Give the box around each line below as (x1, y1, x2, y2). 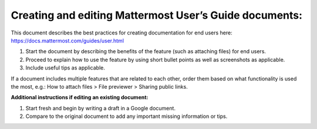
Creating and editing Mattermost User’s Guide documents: (11, 9, 302, 22)
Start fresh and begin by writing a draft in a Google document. (25, 104, 176, 111)
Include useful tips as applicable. (25, 64, 105, 71)
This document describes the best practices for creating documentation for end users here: (11, 29, 233, 36)
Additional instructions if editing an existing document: (11, 94, 149, 101)
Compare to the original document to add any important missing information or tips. (25, 113, 228, 120)
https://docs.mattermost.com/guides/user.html (11, 37, 124, 44)
